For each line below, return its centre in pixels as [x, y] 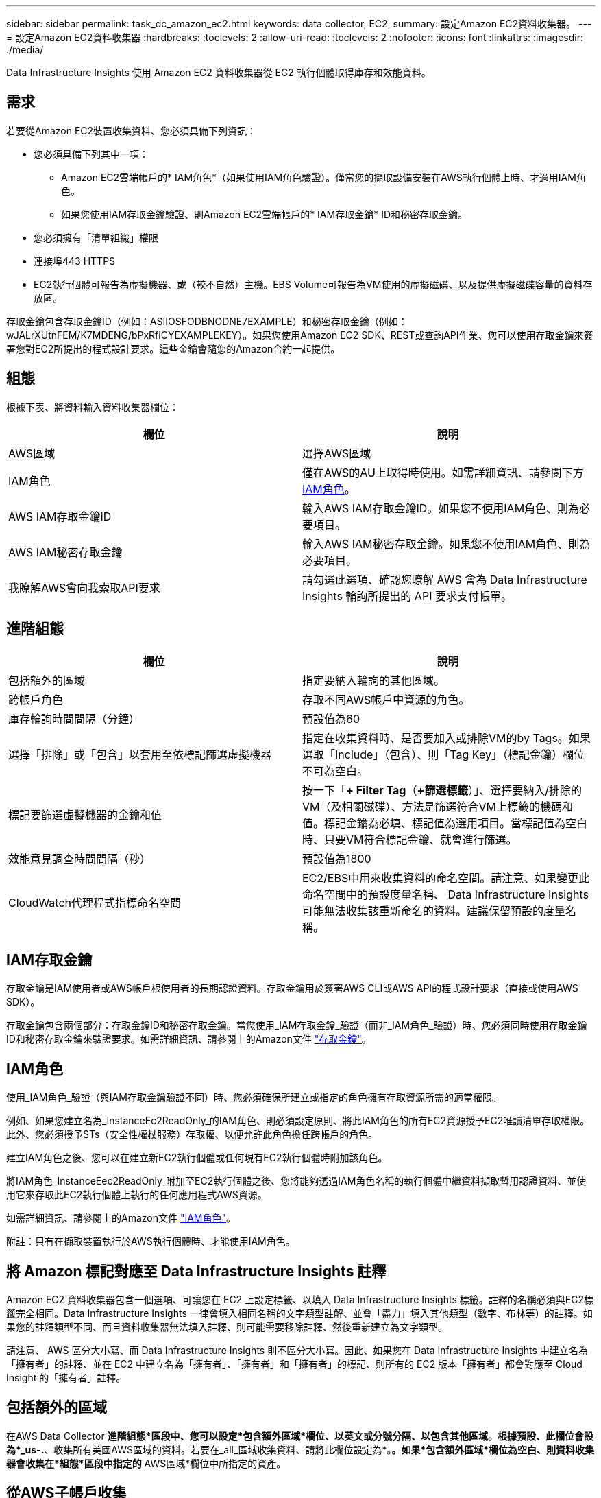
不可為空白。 [335, 771]
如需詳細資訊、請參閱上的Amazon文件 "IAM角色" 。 [121, 1218]
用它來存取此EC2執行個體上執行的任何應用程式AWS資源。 [137, 1195]
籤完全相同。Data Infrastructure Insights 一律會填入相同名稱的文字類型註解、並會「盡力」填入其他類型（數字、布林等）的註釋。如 [299, 1313]
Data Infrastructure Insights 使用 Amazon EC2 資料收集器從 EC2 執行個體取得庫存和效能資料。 [219, 72]
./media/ [25, 50]
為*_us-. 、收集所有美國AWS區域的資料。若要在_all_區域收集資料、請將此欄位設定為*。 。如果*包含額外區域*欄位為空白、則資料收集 [300, 1449]
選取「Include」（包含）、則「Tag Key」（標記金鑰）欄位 [443, 754]
